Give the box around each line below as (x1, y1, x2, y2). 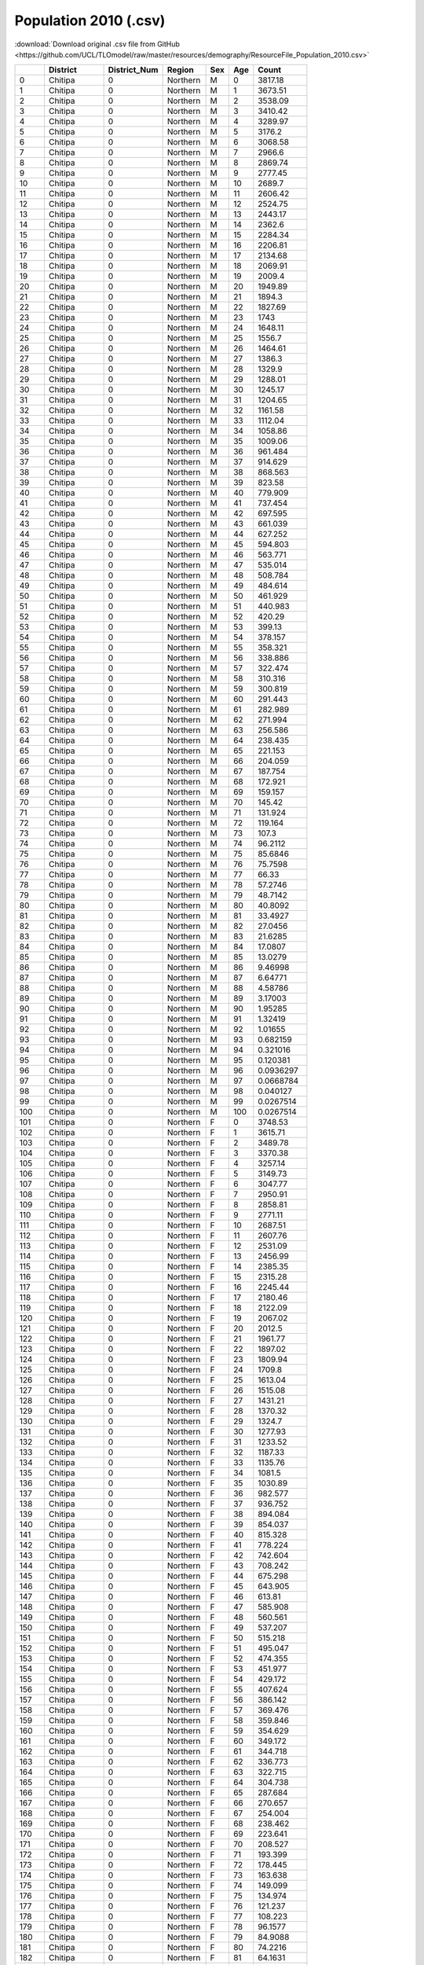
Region (166, 64, 194, 75)
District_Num (108, 64, 159, 75)
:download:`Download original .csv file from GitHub (14, 39, 181, 49)
